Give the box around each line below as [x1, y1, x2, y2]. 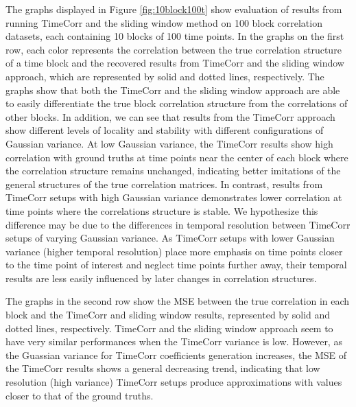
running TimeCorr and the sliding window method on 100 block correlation [5, 15, 322, 30]
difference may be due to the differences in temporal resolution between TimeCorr [5, 217, 351, 231]
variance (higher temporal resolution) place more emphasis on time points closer [5, 244, 343, 258]
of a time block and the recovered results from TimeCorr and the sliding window [5, 56, 344, 70]
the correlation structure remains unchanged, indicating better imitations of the [5, 163, 341, 178]
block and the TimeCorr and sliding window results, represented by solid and [5, 307, 331, 322]
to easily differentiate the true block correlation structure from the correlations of [5, 96, 348, 111]
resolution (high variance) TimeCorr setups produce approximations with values [5, 375, 342, 389]
